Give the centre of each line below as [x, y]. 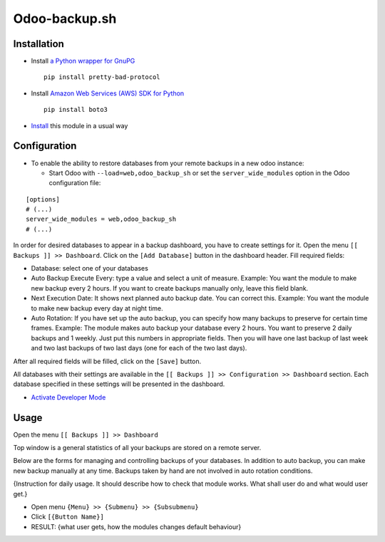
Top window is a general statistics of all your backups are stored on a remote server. [137, 448]
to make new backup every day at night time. [97, 308]
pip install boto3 [76, 110]
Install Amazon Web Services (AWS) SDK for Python [108, 93]
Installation [38, 44]
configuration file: [75, 183]
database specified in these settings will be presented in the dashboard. [119, 384]
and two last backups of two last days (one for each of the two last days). [139, 348]
